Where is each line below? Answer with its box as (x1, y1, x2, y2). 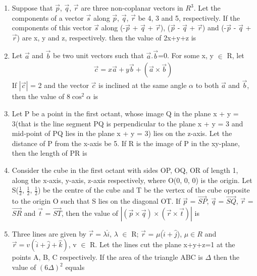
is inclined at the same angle (98, 80, 187, 90)
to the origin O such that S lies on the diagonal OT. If (12, 196, 181, 206)
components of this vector (12, 22, 92, 33)
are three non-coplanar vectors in (81, 3, 183, 13)
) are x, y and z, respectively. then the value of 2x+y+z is (17, 32, 196, 42)
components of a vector (12, 12, 84, 23)
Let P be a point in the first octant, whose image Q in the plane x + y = (12, 108, 239, 119)
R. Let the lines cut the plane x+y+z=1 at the (90, 239, 235, 250)
